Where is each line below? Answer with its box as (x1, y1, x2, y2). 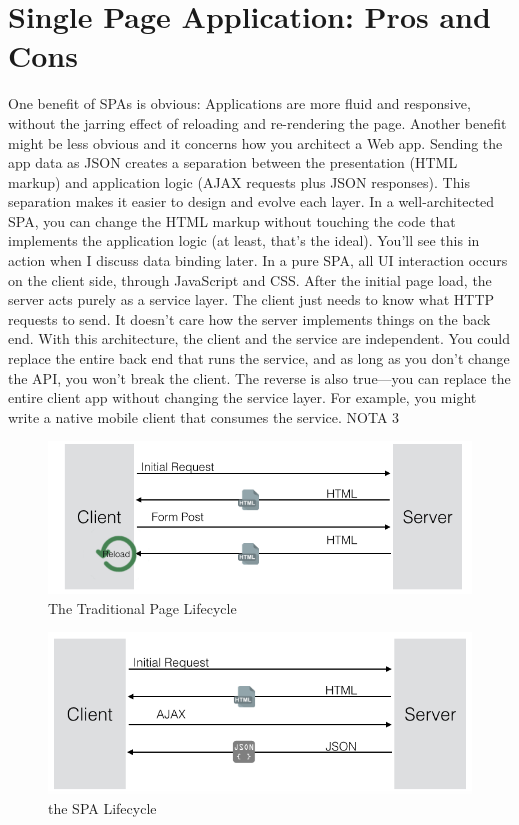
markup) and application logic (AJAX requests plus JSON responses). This (8, 171, 470, 192)
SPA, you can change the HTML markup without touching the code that (8, 210, 456, 231)
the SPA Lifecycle (48, 797, 157, 818)
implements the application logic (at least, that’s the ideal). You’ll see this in (8, 230, 480, 251)
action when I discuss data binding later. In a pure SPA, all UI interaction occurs (8, 250, 508, 271)
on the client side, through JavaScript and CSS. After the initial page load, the (8, 269, 492, 290)
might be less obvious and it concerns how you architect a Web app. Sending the (8, 132, 503, 153)
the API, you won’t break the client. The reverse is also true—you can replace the (8, 367, 511, 388)
